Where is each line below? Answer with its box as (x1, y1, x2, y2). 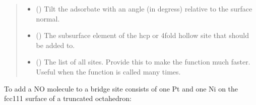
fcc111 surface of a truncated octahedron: (4, 93, 132, 103)
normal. (36, 13, 60, 23)
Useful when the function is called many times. (36, 66, 181, 76)
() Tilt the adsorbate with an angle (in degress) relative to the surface (36, 3, 252, 13)
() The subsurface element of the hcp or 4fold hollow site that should (36, 30, 249, 40)
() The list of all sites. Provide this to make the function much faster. (36, 56, 250, 67)
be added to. (36, 39, 75, 50)
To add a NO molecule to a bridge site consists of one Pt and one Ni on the (4, 83, 238, 93)
